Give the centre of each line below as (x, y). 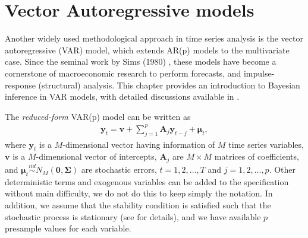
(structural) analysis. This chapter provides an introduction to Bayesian (169, 85)
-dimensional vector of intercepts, (96, 156)
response (20, 85)
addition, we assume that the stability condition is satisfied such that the (138, 205)
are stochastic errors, (119, 169)
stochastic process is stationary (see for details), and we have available (133, 216)
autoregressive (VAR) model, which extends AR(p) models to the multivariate (147, 50)
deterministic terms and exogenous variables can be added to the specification (147, 181)
